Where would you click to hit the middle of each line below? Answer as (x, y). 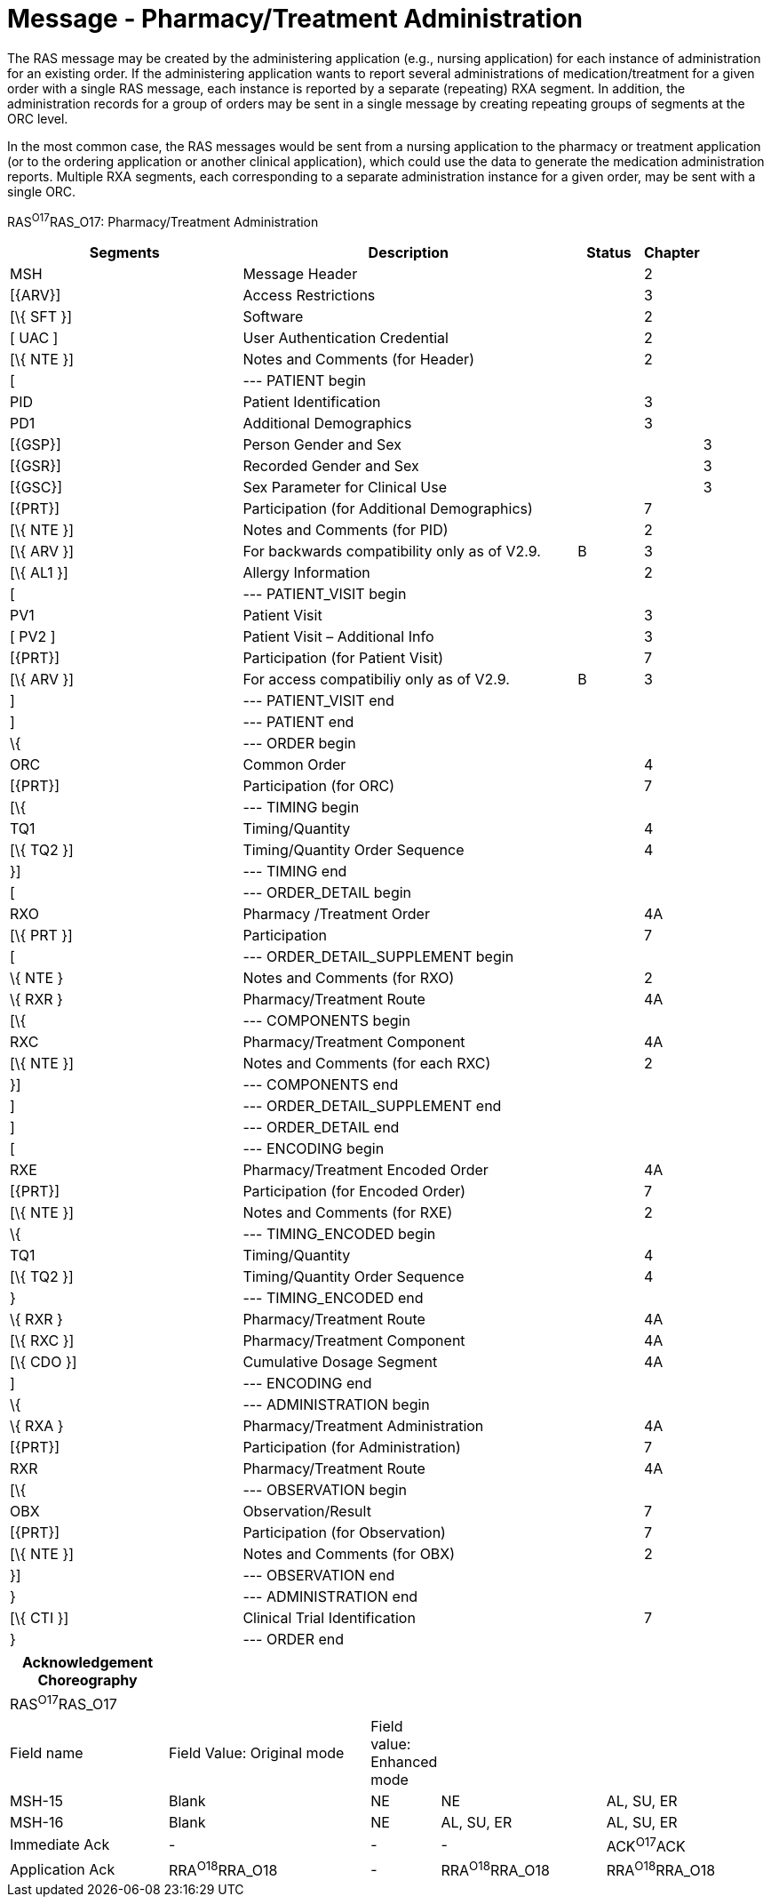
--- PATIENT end (298, 722)
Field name (47, 1752)
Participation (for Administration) (352, 1448)
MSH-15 (36, 1800)
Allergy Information (306, 573)
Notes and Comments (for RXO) (349, 978)
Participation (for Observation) (344, 1533)
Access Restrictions (309, 296)
